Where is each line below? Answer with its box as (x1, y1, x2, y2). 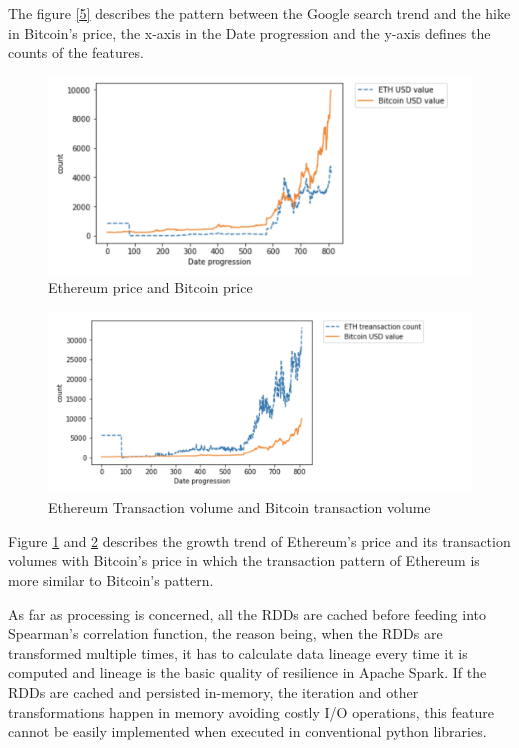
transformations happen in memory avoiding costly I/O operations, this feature (8, 701, 494, 722)
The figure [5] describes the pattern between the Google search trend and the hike (8, 3, 511, 23)
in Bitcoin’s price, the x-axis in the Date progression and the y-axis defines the (8, 22, 491, 43)
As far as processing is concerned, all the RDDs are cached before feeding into (8, 603, 486, 624)
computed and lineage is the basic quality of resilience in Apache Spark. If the (8, 662, 487, 683)
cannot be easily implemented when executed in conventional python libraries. (8, 721, 487, 742)
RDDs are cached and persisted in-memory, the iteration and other (8, 681, 419, 702)
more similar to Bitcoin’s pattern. (8, 569, 214, 590)
